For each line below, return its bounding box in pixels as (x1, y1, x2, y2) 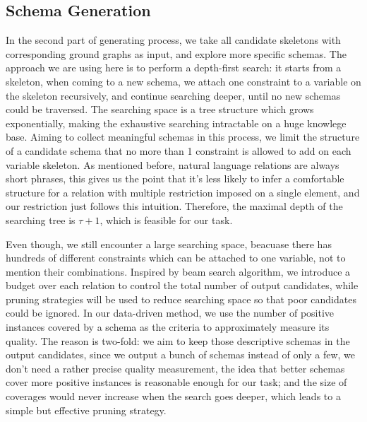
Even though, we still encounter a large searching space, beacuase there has (6, 236, 332, 251)
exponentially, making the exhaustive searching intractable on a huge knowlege (6, 115, 347, 130)
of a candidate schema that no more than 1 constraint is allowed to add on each (6, 143, 351, 158)
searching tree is (6, 212, 76, 227)
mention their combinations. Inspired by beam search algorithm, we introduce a (6, 264, 351, 279)
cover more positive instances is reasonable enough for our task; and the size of (6, 375, 347, 389)
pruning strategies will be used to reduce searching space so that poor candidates (6, 291, 356, 306)
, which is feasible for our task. (100, 212, 233, 227)
